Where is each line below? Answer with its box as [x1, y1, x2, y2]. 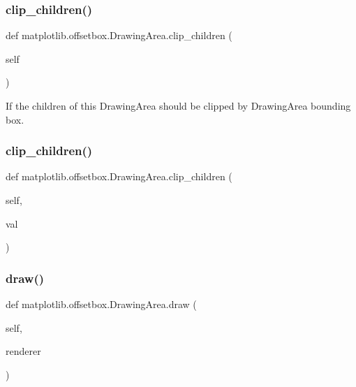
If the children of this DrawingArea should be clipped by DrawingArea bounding [6, 98, 351, 112]
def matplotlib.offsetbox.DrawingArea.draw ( [6, 297, 197, 311]
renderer [6, 344, 41, 358]
